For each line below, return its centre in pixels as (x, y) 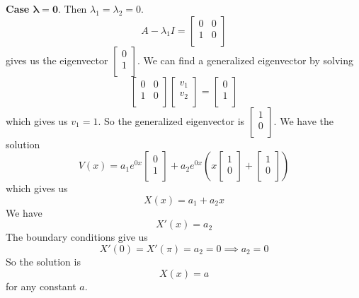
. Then (72, 8)
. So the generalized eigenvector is (171, 120)
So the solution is (43, 261)
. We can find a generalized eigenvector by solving (245, 60)
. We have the (303, 120)
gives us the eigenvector (57, 60)
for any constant (41, 286)
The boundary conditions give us (77, 237)
